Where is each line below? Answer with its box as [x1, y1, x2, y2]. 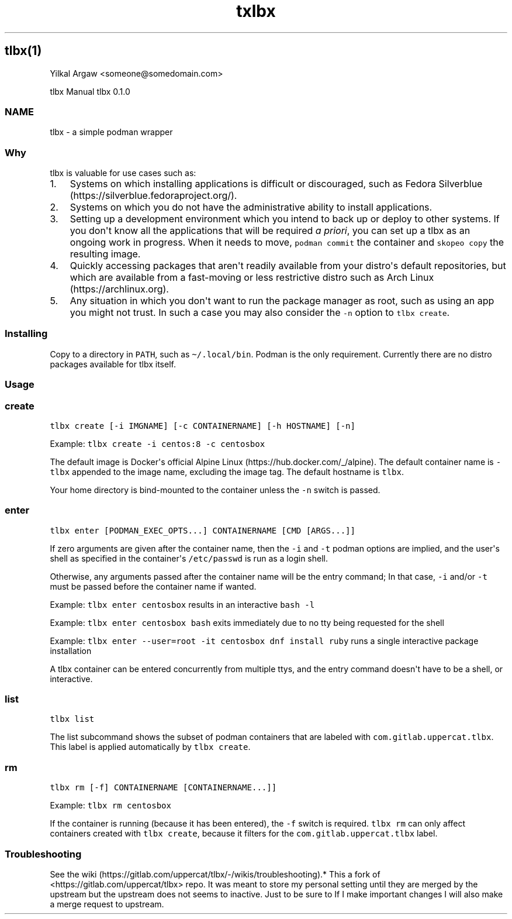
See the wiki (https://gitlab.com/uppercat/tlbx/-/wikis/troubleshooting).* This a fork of [50, 869, 380, 879]
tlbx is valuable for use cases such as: [50, 168, 196, 178]
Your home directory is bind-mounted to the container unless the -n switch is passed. [50, 484, 380, 495]
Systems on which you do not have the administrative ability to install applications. [70, 201, 433, 214]
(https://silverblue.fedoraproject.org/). [70, 190, 237, 202]
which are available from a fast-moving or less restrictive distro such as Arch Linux [70, 271, 434, 284]
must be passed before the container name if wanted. [50, 581, 257, 591]
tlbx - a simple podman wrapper [50, 127, 173, 137]
